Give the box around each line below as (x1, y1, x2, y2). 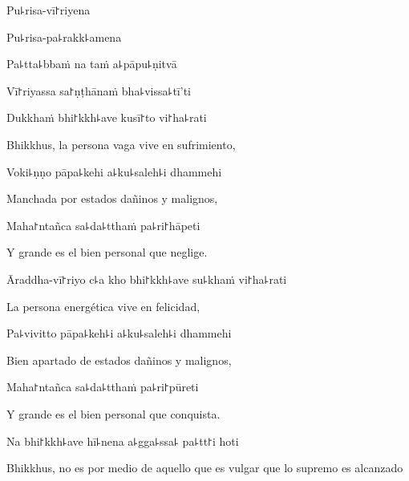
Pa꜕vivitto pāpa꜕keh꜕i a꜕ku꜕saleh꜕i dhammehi (6, 325, 232, 342)
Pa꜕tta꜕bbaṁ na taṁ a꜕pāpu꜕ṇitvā (6, 55, 177, 72)
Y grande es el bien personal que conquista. (6, 405, 221, 422)
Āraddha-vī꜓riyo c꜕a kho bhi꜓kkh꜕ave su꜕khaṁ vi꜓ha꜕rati (6, 270, 287, 287)
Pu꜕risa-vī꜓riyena (6, 2, 91, 18)
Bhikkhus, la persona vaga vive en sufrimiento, (6, 135, 236, 152)
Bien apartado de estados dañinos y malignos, (6, 351, 232, 368)
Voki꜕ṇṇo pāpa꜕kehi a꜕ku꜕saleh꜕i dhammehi (6, 163, 222, 180)
